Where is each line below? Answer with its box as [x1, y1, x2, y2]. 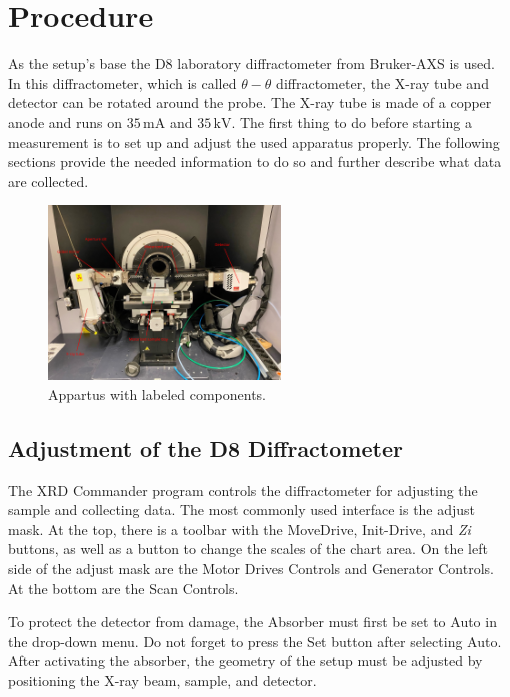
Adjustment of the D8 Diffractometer [8, 432, 403, 463]
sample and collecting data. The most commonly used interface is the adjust [8, 499, 476, 520]
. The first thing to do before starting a [231, 111, 473, 132]
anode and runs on [8, 111, 123, 132]
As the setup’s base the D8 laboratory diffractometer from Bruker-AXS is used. [8, 53, 495, 74]
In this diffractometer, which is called [8, 72, 237, 93]
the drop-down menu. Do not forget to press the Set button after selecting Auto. [8, 630, 502, 651]
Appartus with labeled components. [48, 383, 266, 404]
